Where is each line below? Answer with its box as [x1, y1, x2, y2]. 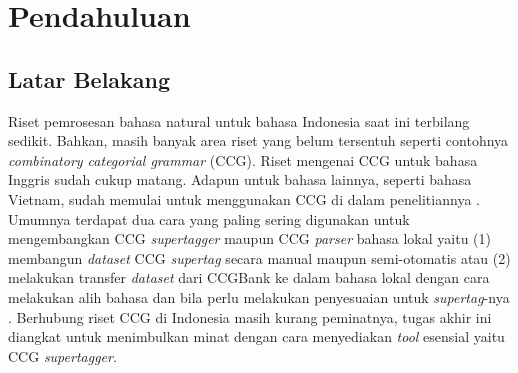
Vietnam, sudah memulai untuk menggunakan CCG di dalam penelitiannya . [8, 188, 480, 209]
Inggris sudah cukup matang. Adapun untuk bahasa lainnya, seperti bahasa [8, 169, 472, 190]
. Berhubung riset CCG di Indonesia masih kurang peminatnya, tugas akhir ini [8, 306, 492, 327]
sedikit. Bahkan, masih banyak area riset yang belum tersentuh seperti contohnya [8, 130, 509, 151]
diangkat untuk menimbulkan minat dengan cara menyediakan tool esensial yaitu [8, 326, 505, 347]
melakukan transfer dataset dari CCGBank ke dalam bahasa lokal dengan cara [8, 267, 490, 288]
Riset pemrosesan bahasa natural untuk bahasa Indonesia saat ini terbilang [8, 110, 470, 131]
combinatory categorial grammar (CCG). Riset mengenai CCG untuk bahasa [8, 149, 478, 170]
